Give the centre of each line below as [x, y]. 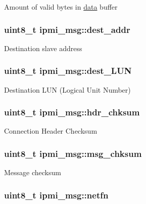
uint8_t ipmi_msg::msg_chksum [73, 153]
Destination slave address [43, 48]
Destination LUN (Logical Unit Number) [67, 89]
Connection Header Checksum [51, 131]
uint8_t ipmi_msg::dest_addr [67, 29]
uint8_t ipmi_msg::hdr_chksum [72, 112]
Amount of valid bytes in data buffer [61, 7]
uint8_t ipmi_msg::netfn [56, 195]
